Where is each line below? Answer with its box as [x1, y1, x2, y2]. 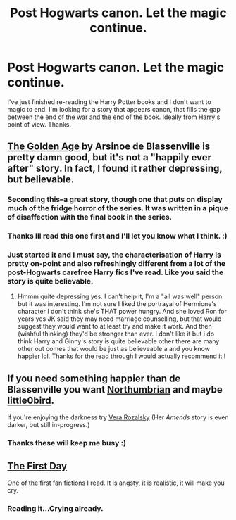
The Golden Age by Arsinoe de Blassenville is [7, 141, 211, 153]
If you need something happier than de [7, 372, 181, 384]
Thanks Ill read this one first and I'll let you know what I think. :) [7, 231, 228, 241]
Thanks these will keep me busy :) [7, 438, 127, 448]
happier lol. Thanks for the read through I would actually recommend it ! [17, 352, 226, 360]
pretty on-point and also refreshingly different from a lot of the [7, 259, 226, 269]
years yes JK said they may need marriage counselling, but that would [17, 315, 222, 323]
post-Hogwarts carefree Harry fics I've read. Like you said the [7, 267, 224, 277]
